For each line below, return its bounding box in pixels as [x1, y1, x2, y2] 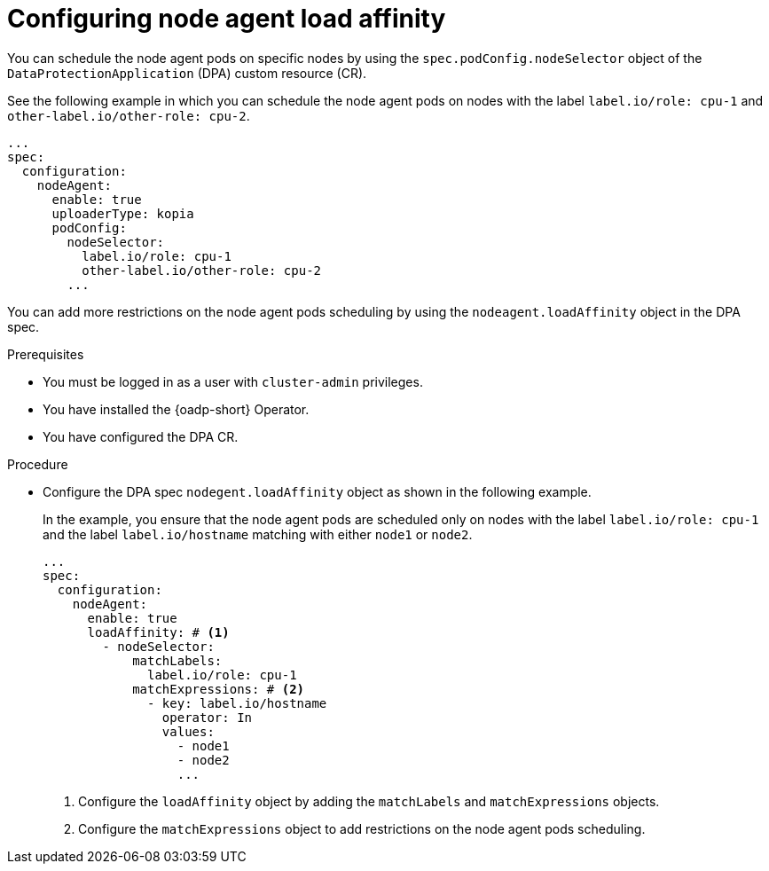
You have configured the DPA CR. [43, 428, 239, 444]
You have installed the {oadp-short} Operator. [43, 401, 310, 417]
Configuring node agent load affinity [7, 4, 446, 34]
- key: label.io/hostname [147, 695, 327, 710]
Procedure [7, 456, 68, 472]
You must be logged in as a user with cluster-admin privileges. [43, 373, 423, 389]
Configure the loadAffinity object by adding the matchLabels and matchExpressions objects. [78, 793, 660, 809]
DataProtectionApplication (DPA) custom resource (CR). [7, 65, 367, 81]
